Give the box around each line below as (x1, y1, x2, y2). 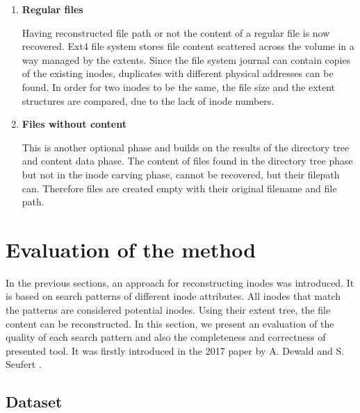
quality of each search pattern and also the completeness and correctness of (6, 330, 326, 344)
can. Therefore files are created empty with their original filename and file (22, 180, 337, 195)
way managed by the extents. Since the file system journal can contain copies (22, 52, 351, 67)
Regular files (22, 2, 83, 16)
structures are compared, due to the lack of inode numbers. (22, 93, 275, 108)
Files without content (22, 117, 126, 131)
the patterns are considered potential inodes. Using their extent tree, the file (6, 303, 331, 317)
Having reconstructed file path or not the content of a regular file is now (22, 25, 330, 40)
